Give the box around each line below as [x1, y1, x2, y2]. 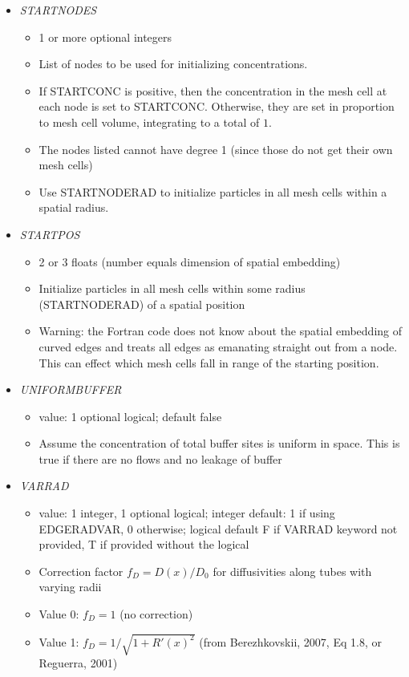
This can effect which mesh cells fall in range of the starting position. [38, 354, 379, 371]
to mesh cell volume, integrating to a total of [38, 113, 260, 130]
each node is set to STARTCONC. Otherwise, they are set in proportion [38, 98, 395, 115]
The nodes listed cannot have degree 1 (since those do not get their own [38, 140, 393, 157]
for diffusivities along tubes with [213, 562, 372, 579]
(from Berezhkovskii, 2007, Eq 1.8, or [199, 633, 382, 650]
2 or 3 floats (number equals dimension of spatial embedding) [38, 253, 341, 270]
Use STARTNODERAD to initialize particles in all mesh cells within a [38, 183, 387, 200]
